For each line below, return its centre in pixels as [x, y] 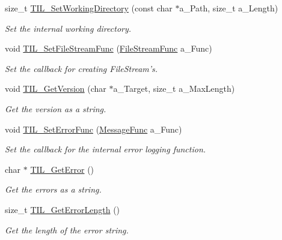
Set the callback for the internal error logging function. [106, 149]
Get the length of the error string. [67, 229]
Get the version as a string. [56, 108]
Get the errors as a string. [53, 189]
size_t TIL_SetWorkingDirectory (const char [89, 8]
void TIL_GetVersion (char [56, 88]
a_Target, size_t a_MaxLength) [174, 88]
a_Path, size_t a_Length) [229, 8]
